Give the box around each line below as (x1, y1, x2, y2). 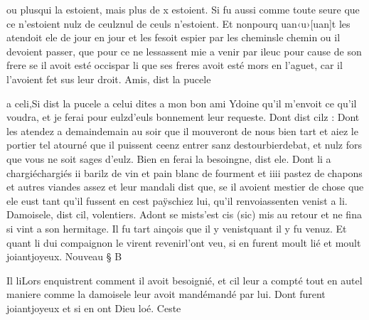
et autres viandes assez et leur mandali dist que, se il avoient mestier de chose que (6, 179, 364, 194)
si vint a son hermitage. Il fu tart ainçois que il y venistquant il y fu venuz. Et (6, 220, 347, 235)
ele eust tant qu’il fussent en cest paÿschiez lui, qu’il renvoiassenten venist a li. (6, 193, 348, 208)
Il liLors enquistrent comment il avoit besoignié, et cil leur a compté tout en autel (6, 272, 363, 287)
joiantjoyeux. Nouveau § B (6, 249, 122, 264)
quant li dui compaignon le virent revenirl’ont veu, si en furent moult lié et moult (6, 235, 361, 250)
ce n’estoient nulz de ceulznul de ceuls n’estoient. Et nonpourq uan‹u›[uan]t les (6, 16, 351, 31)
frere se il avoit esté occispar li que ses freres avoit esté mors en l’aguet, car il (6, 58, 343, 73)
